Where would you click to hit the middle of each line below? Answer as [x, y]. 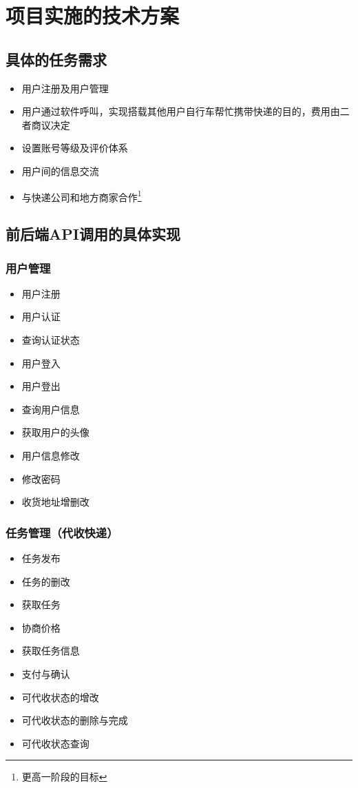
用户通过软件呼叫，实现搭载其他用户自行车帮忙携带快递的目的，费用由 [181, 111]
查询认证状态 [51, 339]
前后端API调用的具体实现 [93, 234]
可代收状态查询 [55, 743]
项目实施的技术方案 [93, 15]
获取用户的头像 [55, 432]
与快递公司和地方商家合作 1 [82, 196]
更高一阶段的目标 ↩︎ [64, 777]
